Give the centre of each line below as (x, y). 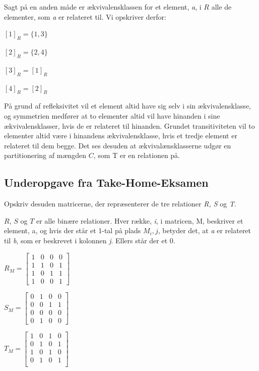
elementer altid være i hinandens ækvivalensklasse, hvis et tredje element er (121, 136)
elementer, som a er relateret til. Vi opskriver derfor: (85, 16)
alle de (221, 7)
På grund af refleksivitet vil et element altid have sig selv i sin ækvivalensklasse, (127, 106)
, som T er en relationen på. (137, 155)
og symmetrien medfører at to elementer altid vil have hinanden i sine (112, 115)
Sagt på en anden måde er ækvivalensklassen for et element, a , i (103, 7)
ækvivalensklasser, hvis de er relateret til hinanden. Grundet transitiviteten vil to (129, 125)
